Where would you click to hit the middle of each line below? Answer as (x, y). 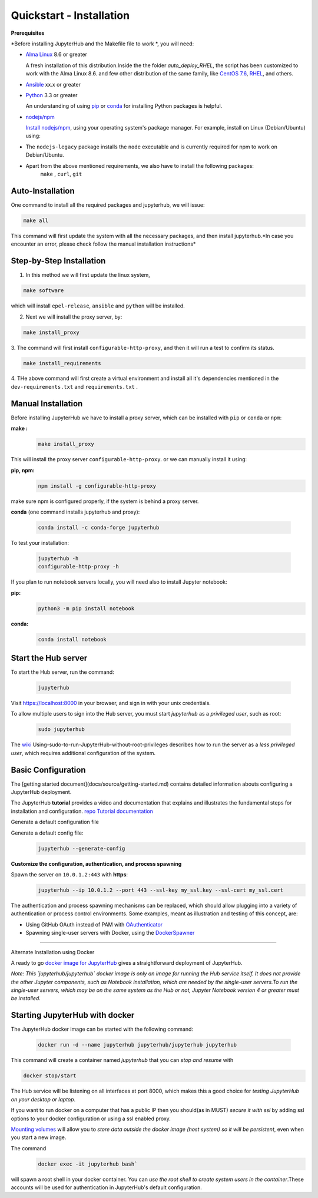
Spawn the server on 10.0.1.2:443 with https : (69, 874)
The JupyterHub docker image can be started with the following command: (102, 1029)
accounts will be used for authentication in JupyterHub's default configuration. (107, 1187)
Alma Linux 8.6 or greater (57, 54)
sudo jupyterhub (62, 729)
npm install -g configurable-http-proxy (97, 486)
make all (36, 220)
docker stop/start (50, 1076)
